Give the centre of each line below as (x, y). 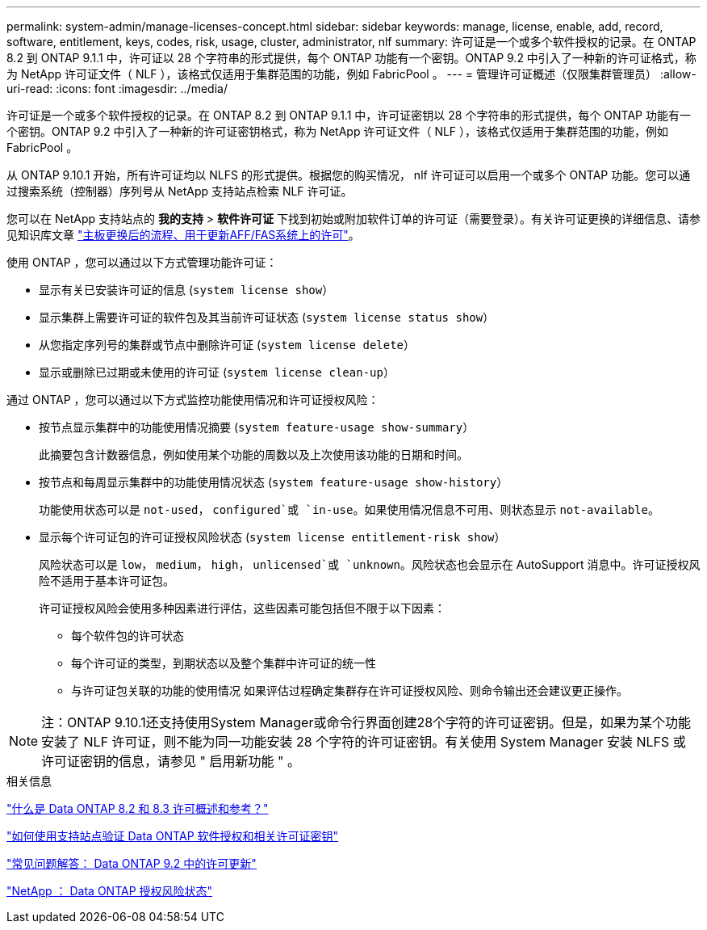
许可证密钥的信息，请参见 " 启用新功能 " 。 (171, 761)
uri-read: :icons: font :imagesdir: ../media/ (117, 88)
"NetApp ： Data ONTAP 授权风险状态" (110, 891)
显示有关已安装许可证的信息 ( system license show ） (186, 290)
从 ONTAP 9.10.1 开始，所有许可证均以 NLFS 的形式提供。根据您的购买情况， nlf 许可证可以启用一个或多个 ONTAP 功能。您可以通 (349, 175)
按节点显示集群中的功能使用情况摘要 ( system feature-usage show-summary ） (257, 427)
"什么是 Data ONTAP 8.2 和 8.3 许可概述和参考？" (138, 808)
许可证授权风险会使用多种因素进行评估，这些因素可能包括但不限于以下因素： (242, 608)
